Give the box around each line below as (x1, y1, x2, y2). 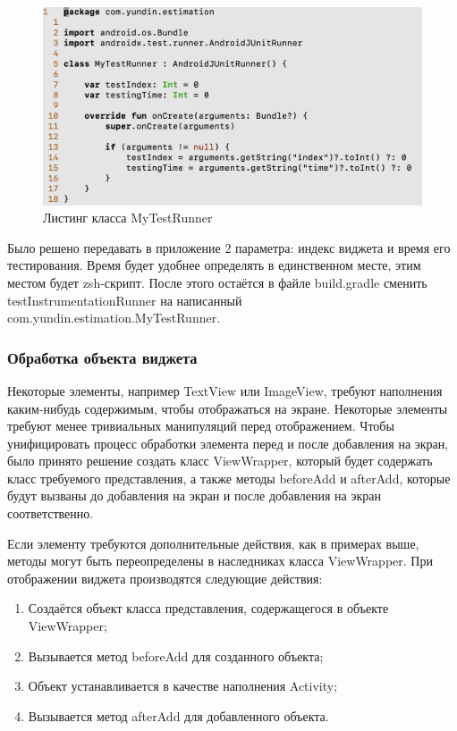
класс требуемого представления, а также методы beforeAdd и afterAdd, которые (7, 468, 451, 487)
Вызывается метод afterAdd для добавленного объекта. (28, 706, 329, 725)
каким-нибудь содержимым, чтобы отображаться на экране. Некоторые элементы (7, 399, 448, 417)
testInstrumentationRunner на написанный (7, 290, 242, 309)
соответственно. (7, 504, 94, 523)
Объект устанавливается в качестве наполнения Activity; (28, 676, 338, 695)
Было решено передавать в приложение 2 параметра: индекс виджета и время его (7, 238, 451, 256)
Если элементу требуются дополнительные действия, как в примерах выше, (7, 534, 419, 552)
